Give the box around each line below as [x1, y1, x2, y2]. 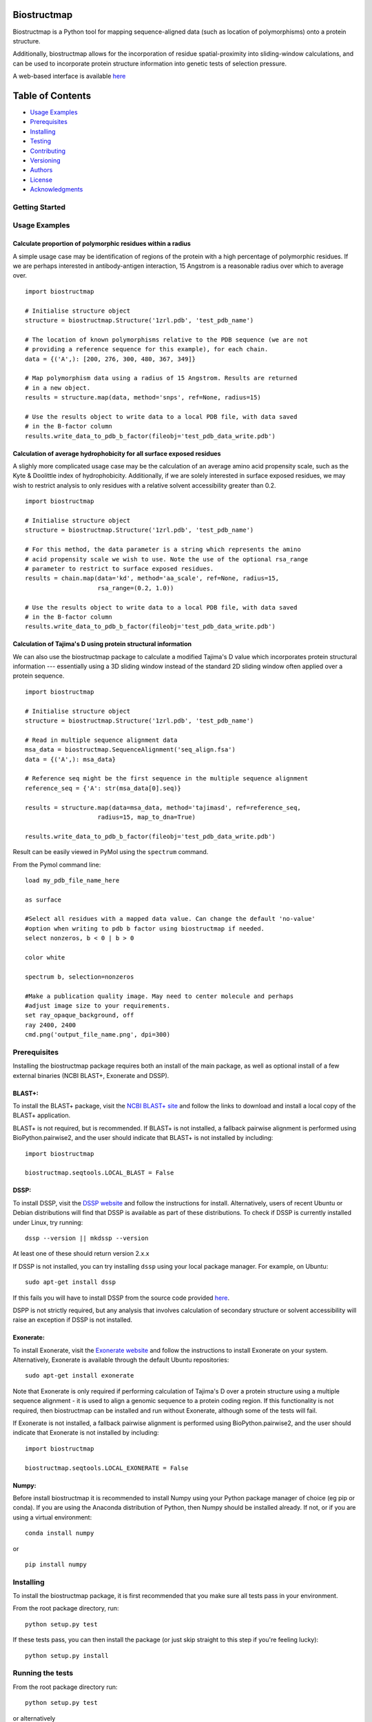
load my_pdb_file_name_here [25, 876, 120, 884]
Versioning [30, 156, 61, 165]
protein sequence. [12, 672, 65, 680]
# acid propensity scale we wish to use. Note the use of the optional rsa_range [25, 555, 309, 563]
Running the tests [12, 1668, 74, 1678]
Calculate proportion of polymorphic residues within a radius [12, 240, 191, 248]
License [30, 176, 53, 184]
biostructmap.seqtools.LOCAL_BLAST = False [25, 1169, 174, 1177]
